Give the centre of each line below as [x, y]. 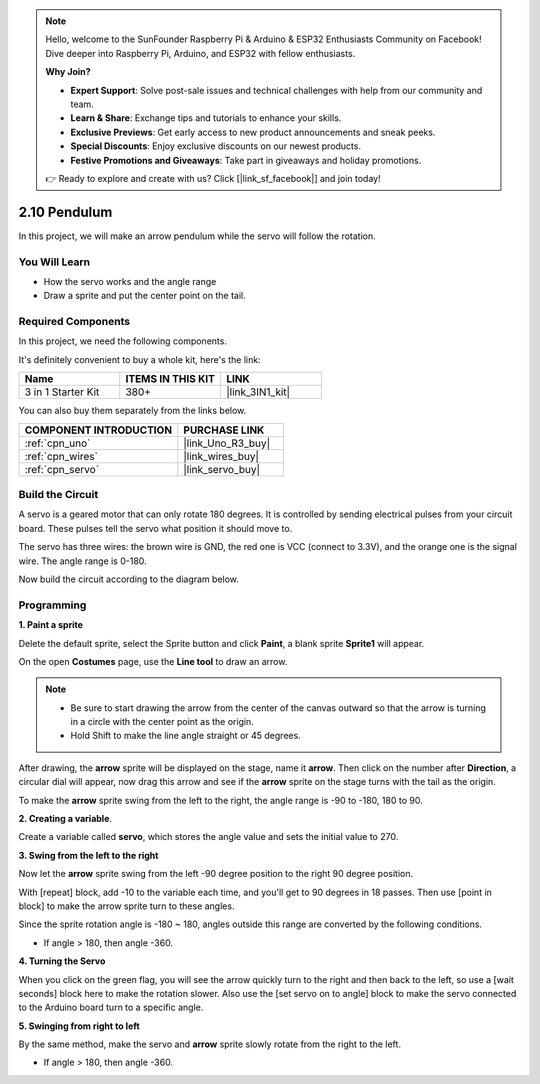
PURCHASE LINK [224, 430]
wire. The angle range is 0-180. [82, 561]
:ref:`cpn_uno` [57, 443]
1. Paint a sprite [51, 625]
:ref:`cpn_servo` [62, 469]
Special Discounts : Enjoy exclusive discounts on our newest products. [216, 146]
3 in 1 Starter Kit [62, 392]
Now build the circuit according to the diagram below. [129, 579]
